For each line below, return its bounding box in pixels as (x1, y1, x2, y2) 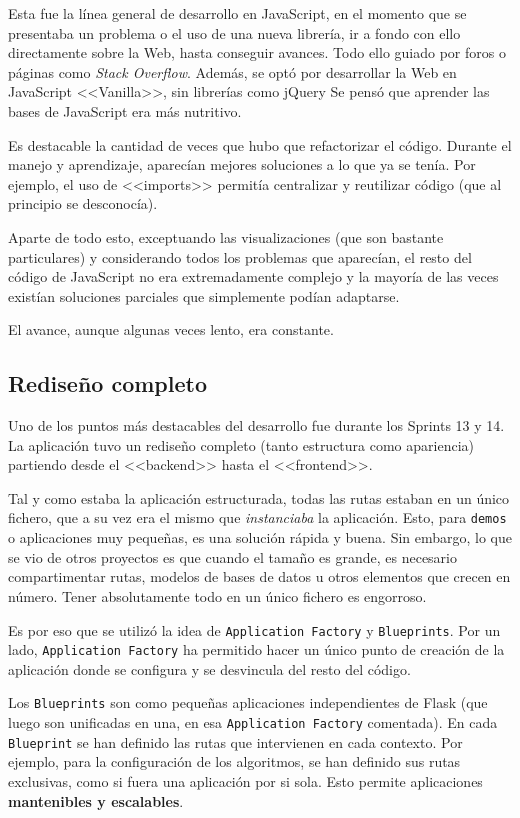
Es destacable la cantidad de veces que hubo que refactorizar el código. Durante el (8, 134, 512, 155)
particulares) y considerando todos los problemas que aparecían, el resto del (8, 246, 472, 267)
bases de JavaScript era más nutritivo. (8, 100, 242, 121)
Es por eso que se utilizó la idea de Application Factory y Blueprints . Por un (8, 619, 501, 640)
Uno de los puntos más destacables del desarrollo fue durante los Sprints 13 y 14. (8, 415, 505, 436)
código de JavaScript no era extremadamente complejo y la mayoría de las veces (8, 266, 499, 287)
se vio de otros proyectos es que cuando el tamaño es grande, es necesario (8, 546, 457, 567)
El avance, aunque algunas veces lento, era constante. (8, 319, 334, 340)
